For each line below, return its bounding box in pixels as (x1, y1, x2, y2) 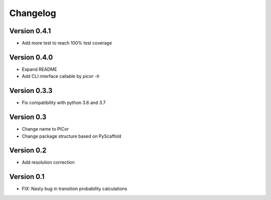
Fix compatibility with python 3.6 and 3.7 (22, 99, 106, 106)
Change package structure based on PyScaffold (22, 133, 121, 139)
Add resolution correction (22, 159, 75, 165)
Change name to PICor (22, 126, 69, 132)
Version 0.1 (9, 172, 45, 181)
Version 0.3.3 (9, 86, 53, 95)
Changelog (9, 8, 56, 19)
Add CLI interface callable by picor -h (22, 73, 100, 79)
